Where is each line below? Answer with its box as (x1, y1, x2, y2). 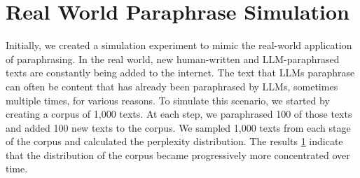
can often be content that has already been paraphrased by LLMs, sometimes (6, 78, 338, 93)
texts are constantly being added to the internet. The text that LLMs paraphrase (6, 65, 355, 80)
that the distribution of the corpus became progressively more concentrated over (6, 147, 350, 162)
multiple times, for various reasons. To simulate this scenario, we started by (6, 93, 330, 107)
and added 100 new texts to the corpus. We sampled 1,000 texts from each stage (6, 120, 351, 135)
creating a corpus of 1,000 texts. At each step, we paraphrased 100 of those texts (6, 107, 352, 121)
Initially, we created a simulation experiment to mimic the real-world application (6, 38, 352, 53)
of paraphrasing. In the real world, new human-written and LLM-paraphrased (6, 51, 340, 66)
